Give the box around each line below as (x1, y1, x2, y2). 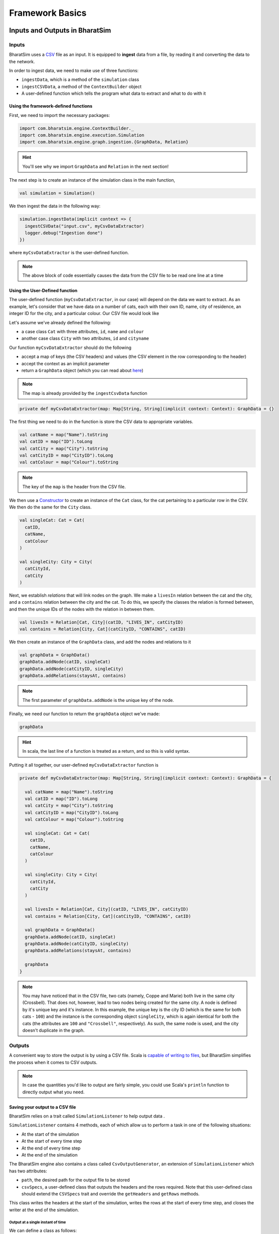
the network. (9, 58, 35, 64)
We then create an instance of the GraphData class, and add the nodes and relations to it (9, 639, 191, 645)
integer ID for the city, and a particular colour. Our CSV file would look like (9, 310, 159, 316)
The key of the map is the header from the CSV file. (22, 484, 126, 490)
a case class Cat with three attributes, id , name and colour (21, 329, 144, 335)
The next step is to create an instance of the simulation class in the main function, (9, 177, 175, 183)
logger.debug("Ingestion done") (25, 230, 103, 235)
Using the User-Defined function (9, 288, 78, 294)
